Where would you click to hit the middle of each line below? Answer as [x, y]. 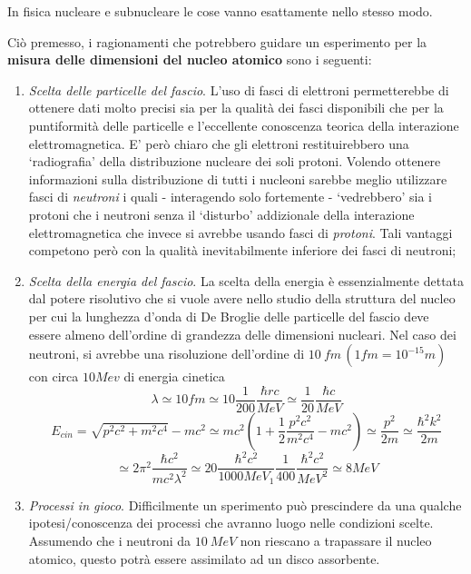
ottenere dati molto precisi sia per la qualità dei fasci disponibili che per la [236, 108]
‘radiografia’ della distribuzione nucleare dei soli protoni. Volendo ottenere [235, 161]
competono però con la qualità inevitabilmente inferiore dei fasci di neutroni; [242, 250]
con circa [54, 376]
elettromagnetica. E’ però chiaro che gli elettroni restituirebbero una [219, 143]
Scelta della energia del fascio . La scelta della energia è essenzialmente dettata [246, 280]
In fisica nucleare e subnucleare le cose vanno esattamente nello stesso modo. [220, 11]
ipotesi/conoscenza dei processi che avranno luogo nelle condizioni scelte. [231, 523]
